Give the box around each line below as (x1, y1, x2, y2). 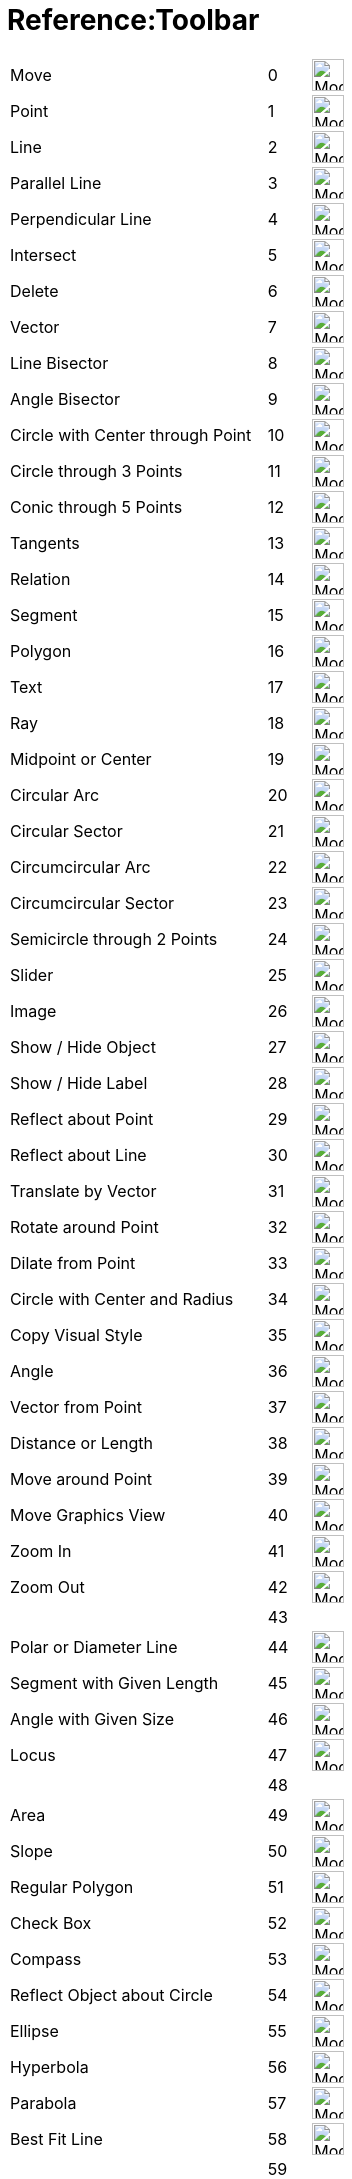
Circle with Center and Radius (10, 1288, 234, 1309)
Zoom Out (10, 1576, 85, 1597)
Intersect (10, 244, 77, 265)
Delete (10, 280, 59, 301)
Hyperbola (10, 2056, 89, 2077)
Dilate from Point (10, 1252, 136, 1273)
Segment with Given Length (10, 1672, 219, 1693)
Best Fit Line (10, 2128, 103, 2149)
